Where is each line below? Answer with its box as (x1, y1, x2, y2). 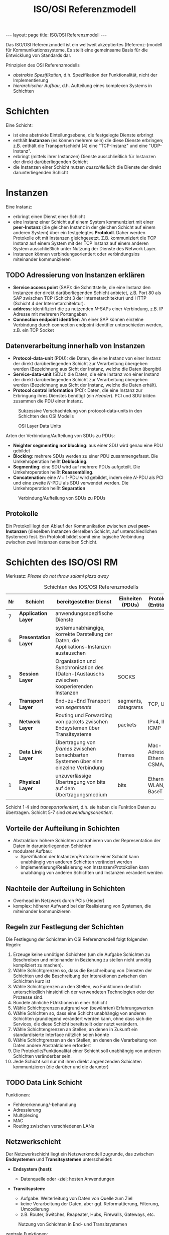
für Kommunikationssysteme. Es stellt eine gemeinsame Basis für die (6, 47, 148, 53)
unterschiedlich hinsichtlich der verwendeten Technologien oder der (13, 989, 154, 995)
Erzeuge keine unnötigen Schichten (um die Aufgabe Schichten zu (13, 951, 150, 957)
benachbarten (55, 751, 89, 759)
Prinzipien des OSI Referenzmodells (6, 62, 80, 68)
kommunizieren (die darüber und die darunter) (13, 1064, 109, 1070)
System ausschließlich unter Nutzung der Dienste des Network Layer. (13, 246, 157, 252)
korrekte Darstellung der (55, 631, 113, 638)
